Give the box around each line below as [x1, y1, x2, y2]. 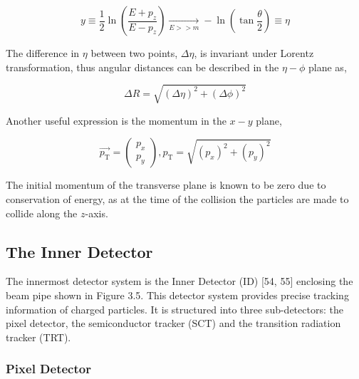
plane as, [308, 59, 347, 74]
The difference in [6, 46, 80, 60]
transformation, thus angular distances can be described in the [6, 59, 279, 74]
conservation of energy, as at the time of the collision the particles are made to [6, 191, 349, 206]
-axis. [85, 205, 108, 220]
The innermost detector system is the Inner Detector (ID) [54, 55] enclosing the [6, 274, 353, 289]
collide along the [6, 205, 78, 220]
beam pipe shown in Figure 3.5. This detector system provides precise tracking [6, 287, 349, 302]
